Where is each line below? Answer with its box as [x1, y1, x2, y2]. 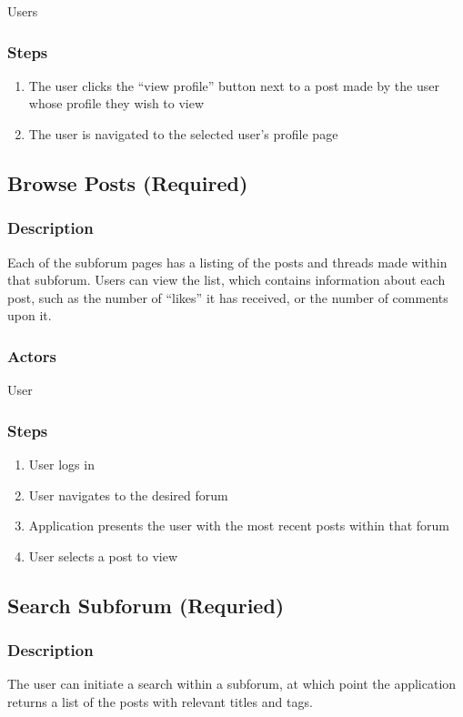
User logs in [28, 455, 95, 473]
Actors [7, 344, 56, 367]
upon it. [7, 306, 52, 325]
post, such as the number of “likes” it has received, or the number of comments [7, 288, 448, 307]
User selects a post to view [28, 546, 178, 565]
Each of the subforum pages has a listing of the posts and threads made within [7, 252, 448, 271]
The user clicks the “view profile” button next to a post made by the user [28, 76, 439, 95]
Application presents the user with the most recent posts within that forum [28, 516, 450, 535]
